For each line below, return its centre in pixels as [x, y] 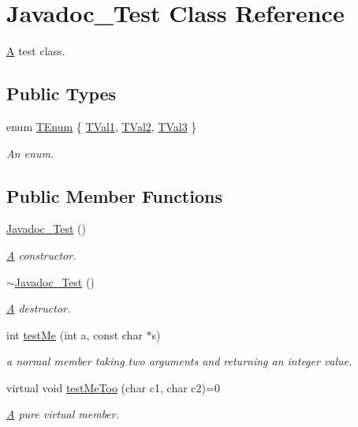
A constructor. [41, 255]
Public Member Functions [114, 195]
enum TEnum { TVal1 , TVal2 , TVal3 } [102, 126]
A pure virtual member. [63, 414]
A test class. [36, 51]
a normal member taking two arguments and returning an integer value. [179, 361]
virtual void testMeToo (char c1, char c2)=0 [113, 387]
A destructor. [39, 308]
